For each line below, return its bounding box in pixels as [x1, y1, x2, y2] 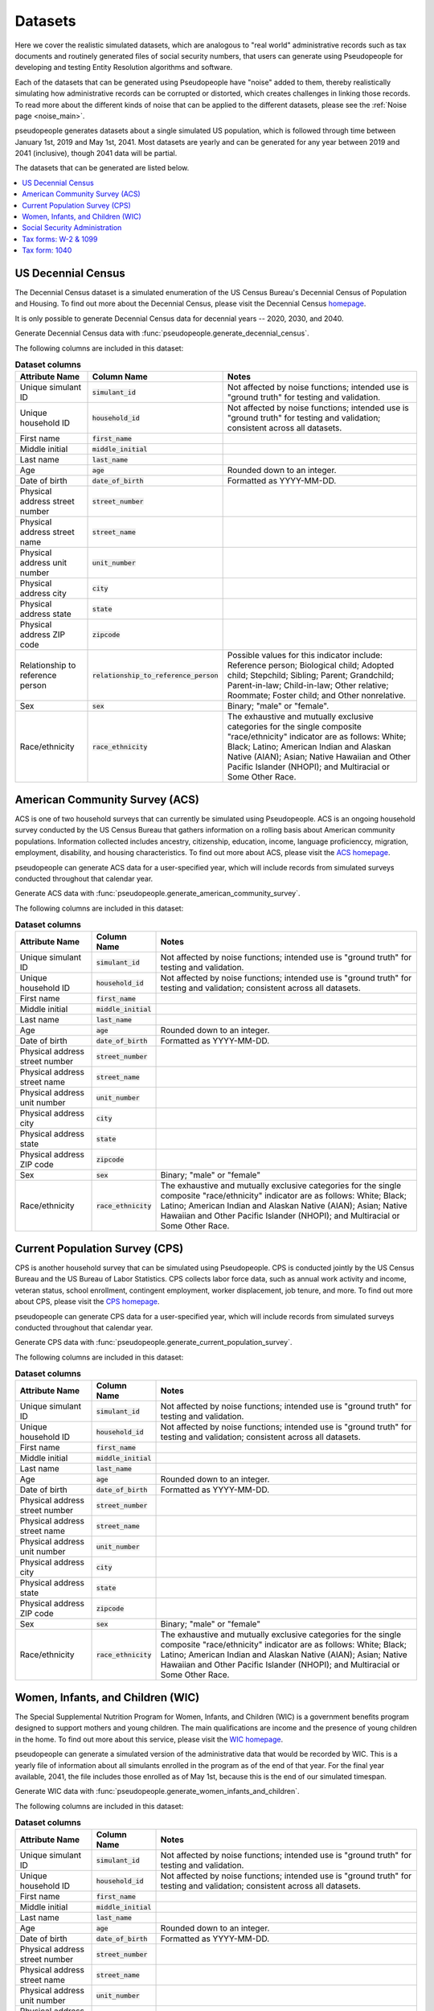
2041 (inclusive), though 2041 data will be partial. [14, 149, 178, 158]
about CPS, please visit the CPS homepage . [14, 1297, 160, 1306]
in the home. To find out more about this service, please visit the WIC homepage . [14, 1734, 284, 1744]
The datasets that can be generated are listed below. [14, 163, 190, 173]
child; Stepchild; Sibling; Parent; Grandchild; [227, 670, 394, 681]
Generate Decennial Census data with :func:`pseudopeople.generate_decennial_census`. [14, 328, 309, 338]
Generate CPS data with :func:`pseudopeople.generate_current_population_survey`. [14, 1338, 293, 1347]
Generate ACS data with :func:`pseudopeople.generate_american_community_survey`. [14, 889, 301, 899]
